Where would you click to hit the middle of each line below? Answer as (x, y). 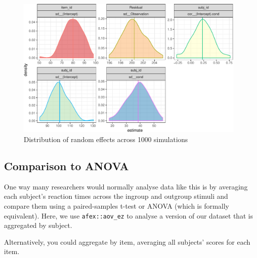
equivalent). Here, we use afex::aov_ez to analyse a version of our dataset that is (128, 215)
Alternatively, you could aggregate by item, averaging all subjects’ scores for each (127, 241)
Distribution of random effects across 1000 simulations (106, 139)
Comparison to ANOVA (66, 166)
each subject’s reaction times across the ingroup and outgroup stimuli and (116, 196)
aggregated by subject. (38, 225)
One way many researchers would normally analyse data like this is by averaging (126, 186)
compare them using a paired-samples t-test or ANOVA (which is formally (117, 206)
